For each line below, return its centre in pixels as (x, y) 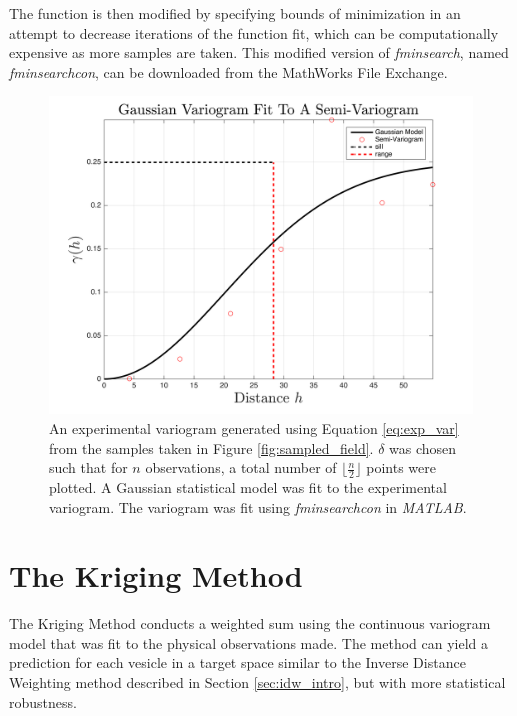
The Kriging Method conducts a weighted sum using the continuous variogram (250, 623)
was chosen (423, 447)
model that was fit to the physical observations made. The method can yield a (249, 642)
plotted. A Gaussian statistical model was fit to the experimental (248, 486)
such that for (88, 467)
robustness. (43, 701)
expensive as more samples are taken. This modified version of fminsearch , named (259, 52)
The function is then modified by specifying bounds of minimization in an (235, 13)
